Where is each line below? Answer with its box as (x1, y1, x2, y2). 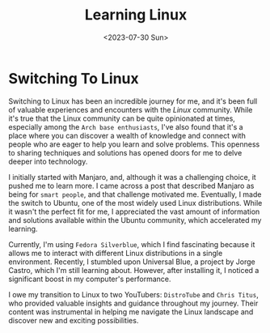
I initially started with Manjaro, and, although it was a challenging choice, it (8, 172, 256, 181)
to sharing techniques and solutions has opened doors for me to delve (8, 147, 243, 157)
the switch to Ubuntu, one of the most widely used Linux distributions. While (8, 198, 263, 207)
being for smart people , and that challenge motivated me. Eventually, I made (8, 189, 262, 199)
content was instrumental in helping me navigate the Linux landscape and (8, 306, 254, 317)
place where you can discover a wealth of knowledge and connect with (8, 130, 247, 140)
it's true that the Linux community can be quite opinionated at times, (8, 113, 236, 123)
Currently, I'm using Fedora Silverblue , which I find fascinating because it (8, 239, 255, 249)
